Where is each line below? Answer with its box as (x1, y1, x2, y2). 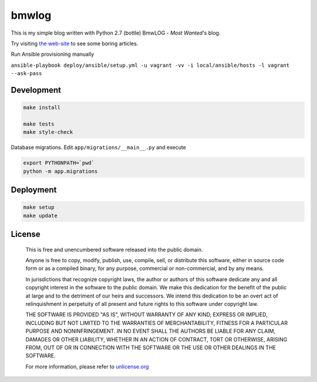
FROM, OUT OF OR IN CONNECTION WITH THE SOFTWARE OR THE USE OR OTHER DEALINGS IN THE (25, 344, 276, 351)
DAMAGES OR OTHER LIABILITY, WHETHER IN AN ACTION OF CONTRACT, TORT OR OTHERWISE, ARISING (25, 336, 288, 343)
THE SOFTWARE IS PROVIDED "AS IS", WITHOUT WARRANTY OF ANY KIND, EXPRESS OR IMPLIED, (25, 311, 268, 318)
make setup (23, 204, 55, 211)
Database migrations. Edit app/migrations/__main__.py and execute (11, 144, 186, 151)
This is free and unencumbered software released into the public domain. (25, 246, 203, 253)
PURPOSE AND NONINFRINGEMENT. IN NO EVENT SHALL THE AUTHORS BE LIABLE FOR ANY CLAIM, (25, 327, 276, 334)
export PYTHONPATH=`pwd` (23, 160, 95, 167)
